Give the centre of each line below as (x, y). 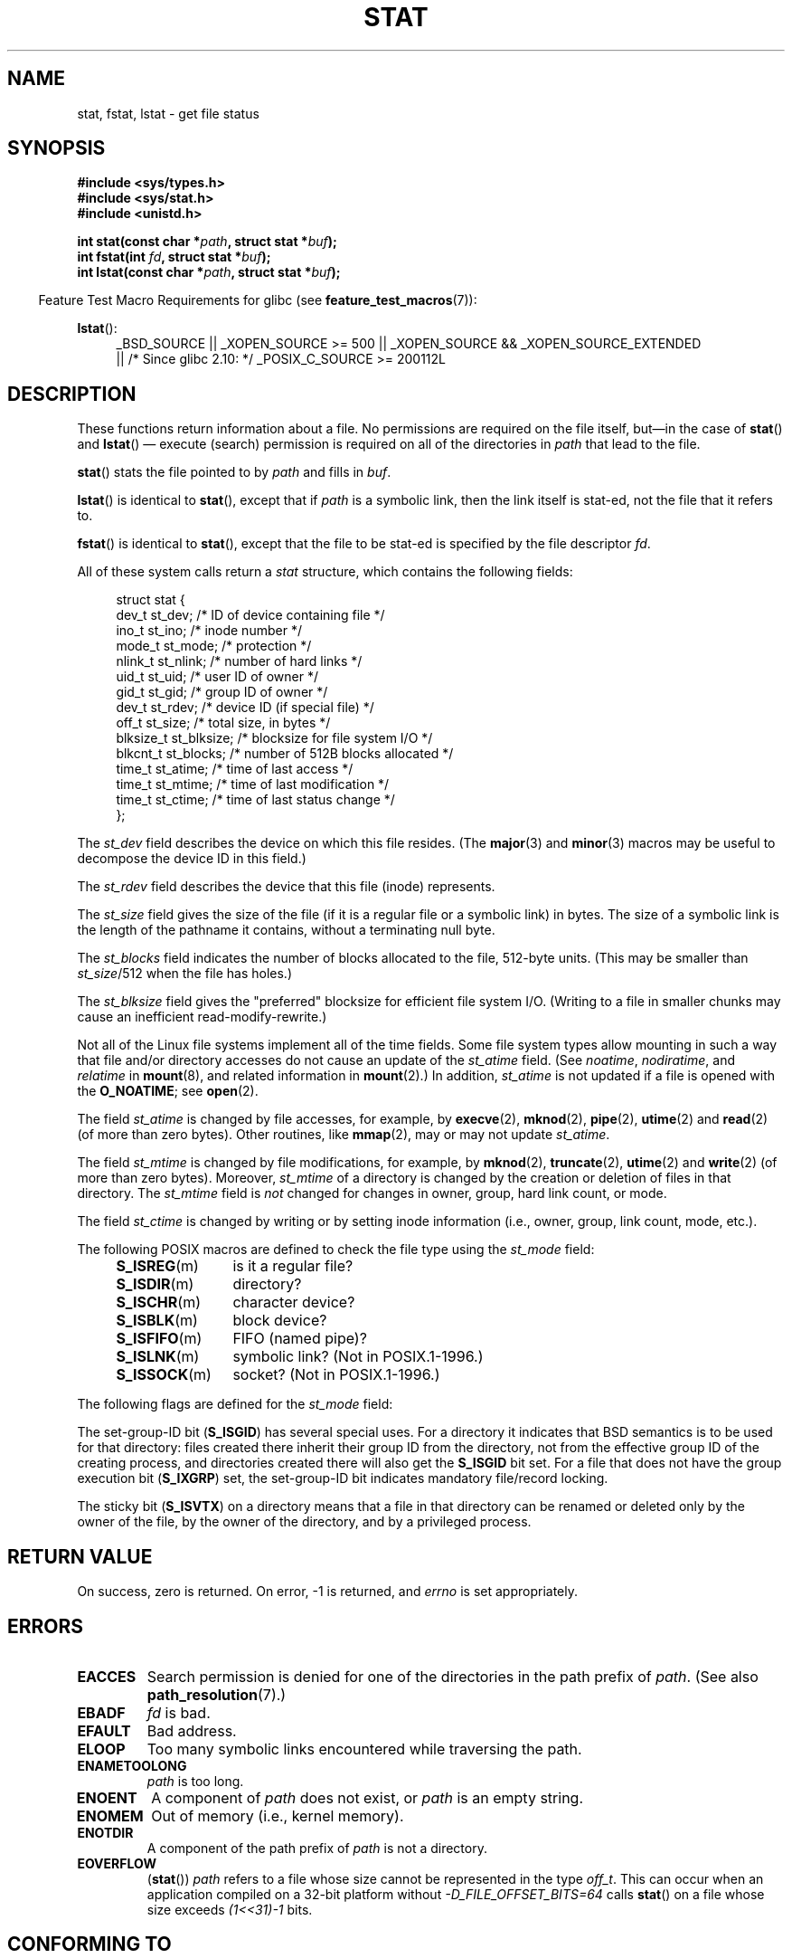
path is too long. (195, 1781)
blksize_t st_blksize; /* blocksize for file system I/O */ (274, 738)
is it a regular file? (293, 1266)
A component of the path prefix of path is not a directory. (317, 1848)
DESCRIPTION (72, 394)
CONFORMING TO (90, 1944)
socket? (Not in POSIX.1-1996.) (336, 1375)
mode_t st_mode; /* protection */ (214, 646)
